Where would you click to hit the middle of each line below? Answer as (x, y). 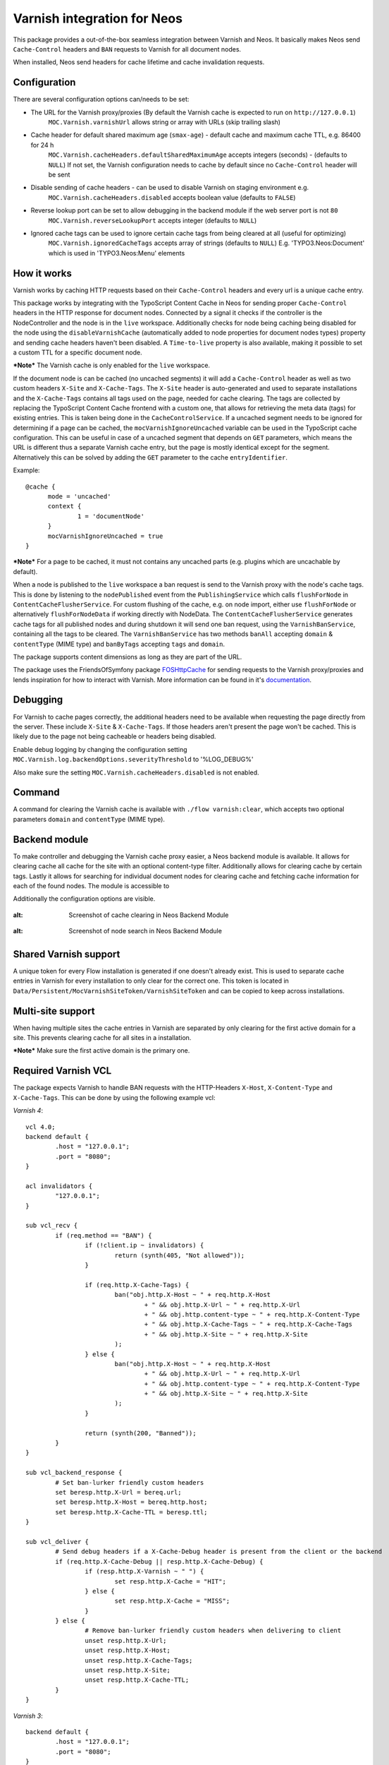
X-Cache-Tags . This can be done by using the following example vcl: (114, 1097)
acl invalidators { (59, 1186)
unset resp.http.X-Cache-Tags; (139, 1660)
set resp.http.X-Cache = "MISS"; (172, 1601)
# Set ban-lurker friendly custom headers (130, 1482)
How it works (42, 273)
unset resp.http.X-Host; (128, 1651)
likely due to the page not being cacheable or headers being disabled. (115, 736)
